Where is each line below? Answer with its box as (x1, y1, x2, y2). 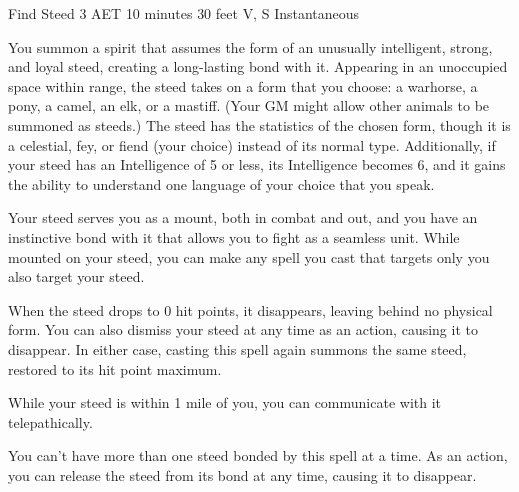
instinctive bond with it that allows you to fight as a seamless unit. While (8, 226, 460, 247)
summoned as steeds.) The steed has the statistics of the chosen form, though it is (8, 114, 511, 135)
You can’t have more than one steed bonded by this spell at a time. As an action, (8, 445, 508, 466)
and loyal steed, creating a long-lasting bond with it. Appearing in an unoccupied (8, 56, 508, 77)
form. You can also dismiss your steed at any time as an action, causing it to (8, 319, 478, 340)
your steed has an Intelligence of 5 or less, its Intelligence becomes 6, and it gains (8, 154, 506, 175)
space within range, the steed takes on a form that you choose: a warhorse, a (8, 75, 478, 96)
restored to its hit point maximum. (8, 358, 222, 379)
